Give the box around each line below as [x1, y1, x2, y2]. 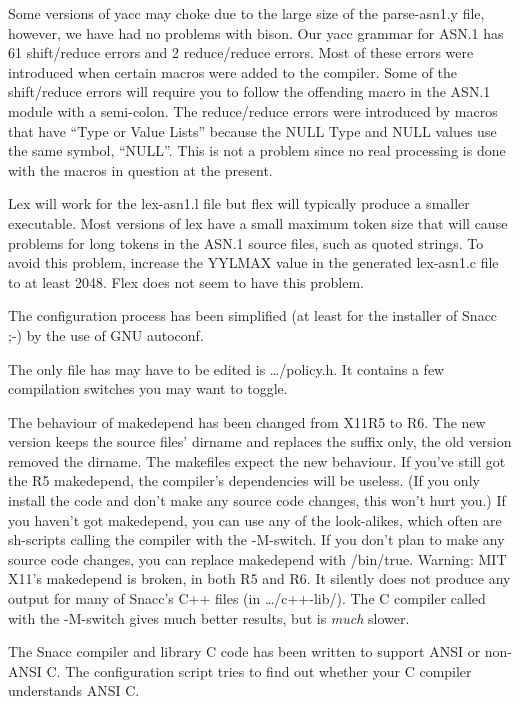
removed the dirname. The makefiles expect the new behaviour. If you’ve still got [8, 450, 506, 471]
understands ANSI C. [8, 680, 140, 701]
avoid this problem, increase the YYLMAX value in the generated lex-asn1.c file [8, 252, 499, 273]
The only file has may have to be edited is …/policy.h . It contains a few [8, 358, 445, 379]
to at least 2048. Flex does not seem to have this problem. [8, 271, 364, 292]
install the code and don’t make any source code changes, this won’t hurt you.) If [8, 490, 506, 511]
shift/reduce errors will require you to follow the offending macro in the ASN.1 [8, 81, 491, 102]
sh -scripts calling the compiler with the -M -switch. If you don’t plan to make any [8, 529, 505, 550]
